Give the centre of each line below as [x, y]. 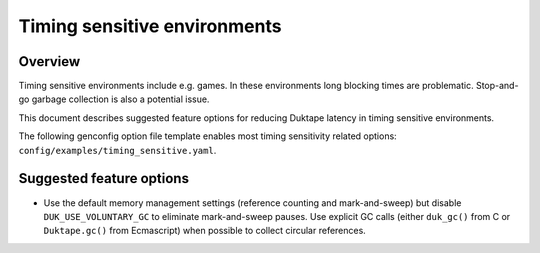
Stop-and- [497, 86]
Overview [49, 61]
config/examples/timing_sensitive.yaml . [117, 150]
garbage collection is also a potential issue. [120, 99]
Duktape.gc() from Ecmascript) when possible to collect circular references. [205, 231]
